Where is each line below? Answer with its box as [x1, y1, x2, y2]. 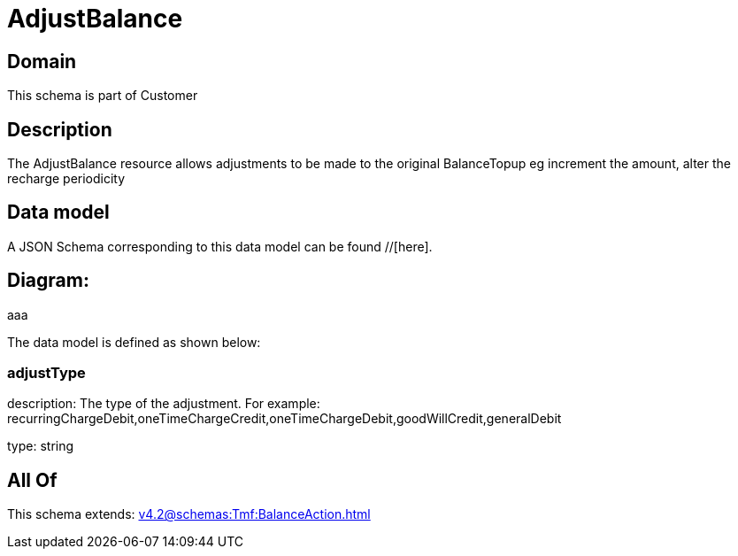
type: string [7, 438, 74, 454]
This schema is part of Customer [7, 88, 198, 104]
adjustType [7, 364, 86, 382]
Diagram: [7, 269, 89, 292]
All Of [7, 468, 58, 491]
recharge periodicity [7, 171, 126, 187]
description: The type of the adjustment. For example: [7, 396, 320, 412]
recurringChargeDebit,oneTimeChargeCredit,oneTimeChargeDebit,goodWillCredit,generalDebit [7, 411, 562, 427]
